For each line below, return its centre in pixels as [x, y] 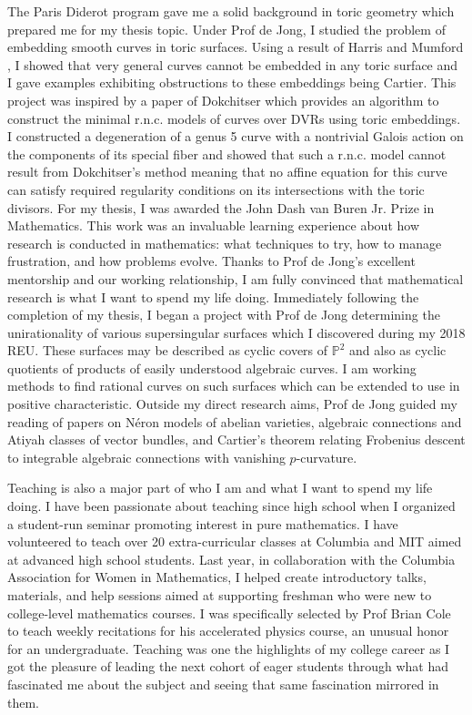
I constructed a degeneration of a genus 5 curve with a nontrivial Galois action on [236, 136]
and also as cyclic [398, 350]
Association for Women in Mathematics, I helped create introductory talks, [217, 577]
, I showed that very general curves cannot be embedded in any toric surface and [233, 64]
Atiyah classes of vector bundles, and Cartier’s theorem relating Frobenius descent [236, 439]
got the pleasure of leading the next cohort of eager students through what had [228, 666]
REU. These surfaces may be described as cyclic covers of [168, 350]
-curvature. [326, 457]
